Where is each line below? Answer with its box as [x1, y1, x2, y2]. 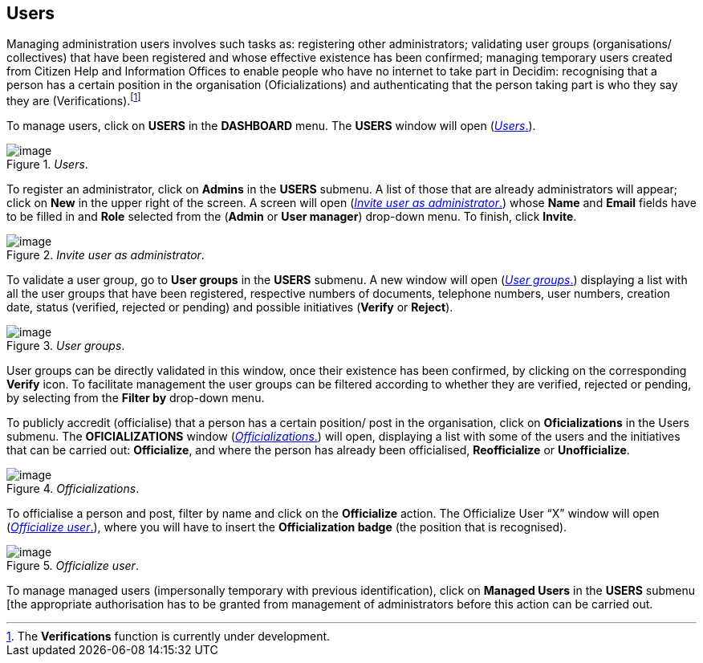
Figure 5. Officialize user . [6, 559, 139, 573]
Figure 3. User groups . [6, 339, 125, 353]
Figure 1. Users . [6, 157, 88, 172]
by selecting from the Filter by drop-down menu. [6, 391, 265, 405]
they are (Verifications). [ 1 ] [6, 92, 141, 108]
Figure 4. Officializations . [6, 482, 140, 496]
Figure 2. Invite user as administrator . [6, 248, 205, 262]
